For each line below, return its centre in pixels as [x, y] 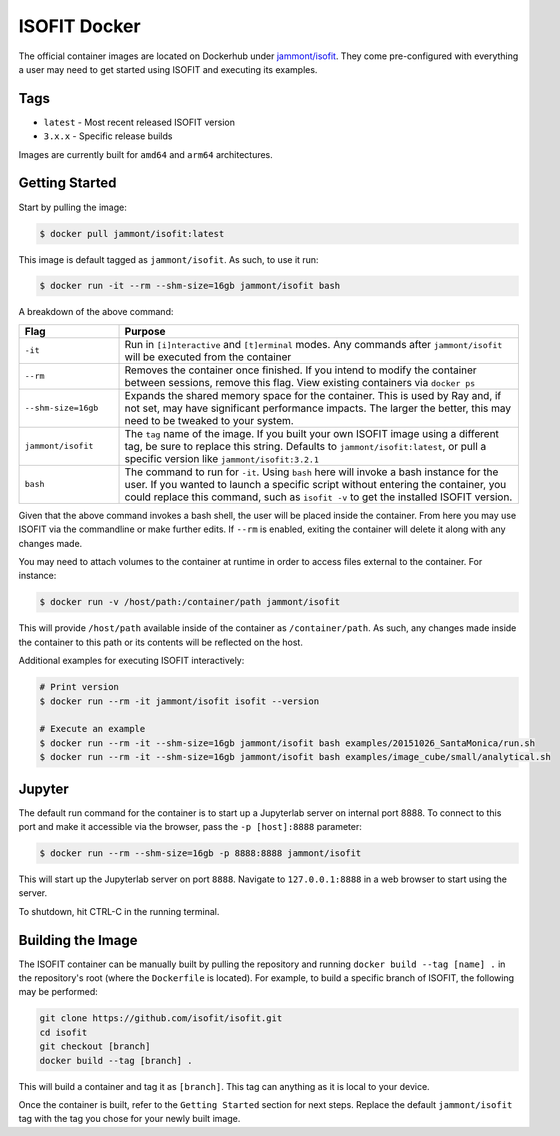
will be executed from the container [208, 357]
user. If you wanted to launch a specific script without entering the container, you [315, 484]
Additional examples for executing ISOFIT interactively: [131, 661]
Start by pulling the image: [72, 207]
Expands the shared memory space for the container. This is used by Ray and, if [313, 395]
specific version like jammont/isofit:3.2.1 [221, 458]
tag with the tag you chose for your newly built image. [129, 1119]
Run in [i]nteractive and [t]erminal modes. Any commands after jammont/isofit [313, 344]
